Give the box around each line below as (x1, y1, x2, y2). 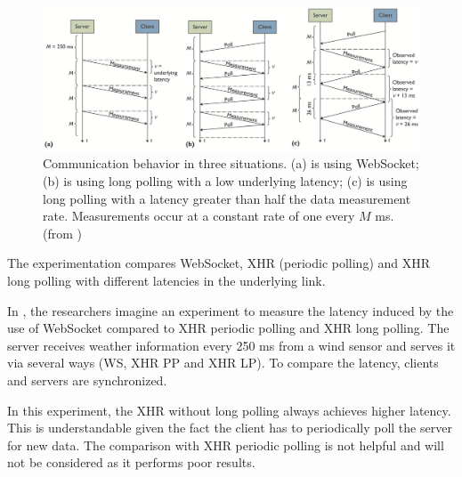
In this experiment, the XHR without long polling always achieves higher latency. (7, 400, 451, 419)
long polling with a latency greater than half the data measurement (43, 189, 411, 207)
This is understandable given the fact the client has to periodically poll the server (7, 418, 452, 437)
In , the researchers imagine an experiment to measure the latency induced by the (7, 301, 454, 319)
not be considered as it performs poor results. (7, 453, 255, 472)
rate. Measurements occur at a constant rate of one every (43, 206, 355, 225)
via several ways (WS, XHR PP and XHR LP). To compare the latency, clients (7, 353, 439, 372)
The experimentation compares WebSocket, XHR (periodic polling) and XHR (7, 254, 431, 272)
